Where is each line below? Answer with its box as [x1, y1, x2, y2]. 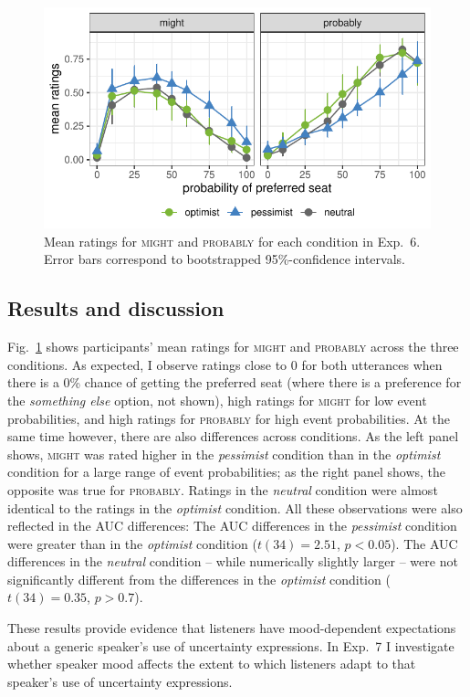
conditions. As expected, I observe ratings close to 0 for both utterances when [7, 354, 443, 374]
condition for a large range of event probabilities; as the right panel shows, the [7, 462, 446, 481]
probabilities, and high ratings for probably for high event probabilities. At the [7, 408, 450, 428]
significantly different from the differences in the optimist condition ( [7, 569, 391, 588]
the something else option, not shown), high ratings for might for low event [7, 390, 427, 409]
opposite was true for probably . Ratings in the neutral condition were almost [7, 480, 438, 499]
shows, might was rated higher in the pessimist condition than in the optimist [7, 444, 441, 463]
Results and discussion [7, 294, 225, 322]
